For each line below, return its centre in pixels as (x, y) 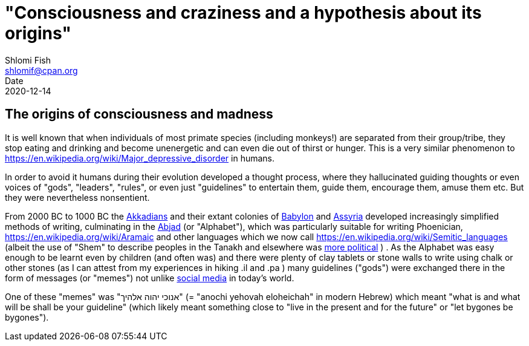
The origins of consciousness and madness (139, 114)
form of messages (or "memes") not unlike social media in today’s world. (150, 278)
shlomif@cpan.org (41, 70)
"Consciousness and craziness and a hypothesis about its (243, 13)
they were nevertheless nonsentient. (77, 197)
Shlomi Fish (28, 60)
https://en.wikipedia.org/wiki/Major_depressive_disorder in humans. (140, 158)
